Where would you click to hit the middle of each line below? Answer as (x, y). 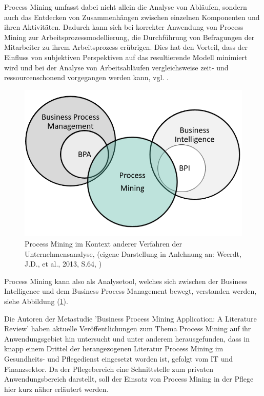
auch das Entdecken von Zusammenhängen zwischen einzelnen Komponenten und (132, 17)
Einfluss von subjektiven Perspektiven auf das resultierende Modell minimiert (126, 57)
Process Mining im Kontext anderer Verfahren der (104, 244)
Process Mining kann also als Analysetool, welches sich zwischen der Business (126, 281)
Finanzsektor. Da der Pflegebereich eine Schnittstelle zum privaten (109, 369)
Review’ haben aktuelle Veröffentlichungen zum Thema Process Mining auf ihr (128, 328)
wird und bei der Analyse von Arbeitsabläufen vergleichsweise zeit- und (116, 67)
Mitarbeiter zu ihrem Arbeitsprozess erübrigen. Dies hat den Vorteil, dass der (126, 47)
